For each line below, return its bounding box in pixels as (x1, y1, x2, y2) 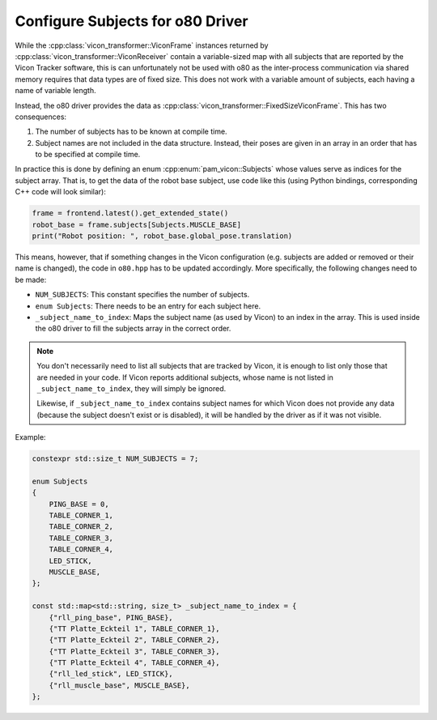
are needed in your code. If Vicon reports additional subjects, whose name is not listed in (36, 373, 333, 382)
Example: (15, 432, 46, 442)
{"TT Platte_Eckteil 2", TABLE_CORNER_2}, (49, 636, 220, 645)
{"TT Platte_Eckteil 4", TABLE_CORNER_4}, (49, 658, 220, 667)
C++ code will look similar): (15, 187, 107, 197)
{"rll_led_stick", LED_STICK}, (49, 669, 173, 679)
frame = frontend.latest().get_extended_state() (32, 209, 229, 218)
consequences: (15, 112, 67, 121)
